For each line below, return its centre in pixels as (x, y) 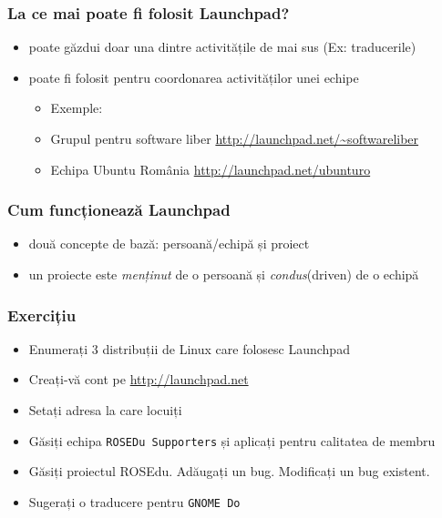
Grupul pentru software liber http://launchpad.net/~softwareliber (235, 138)
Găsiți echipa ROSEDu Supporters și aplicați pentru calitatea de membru (232, 440)
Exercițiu (42, 315)
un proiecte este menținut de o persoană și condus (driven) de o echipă (224, 274)
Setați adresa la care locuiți (105, 410)
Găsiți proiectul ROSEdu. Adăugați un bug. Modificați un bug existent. (229, 471)
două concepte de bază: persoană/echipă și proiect (169, 244)
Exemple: (77, 108)
